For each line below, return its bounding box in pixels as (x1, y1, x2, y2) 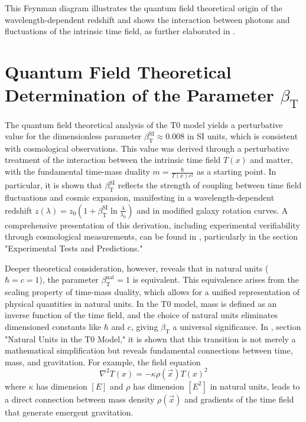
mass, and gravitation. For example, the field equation (5, 355, 201, 368)
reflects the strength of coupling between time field (118, 179, 302, 191)
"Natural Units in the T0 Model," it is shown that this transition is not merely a (5, 332, 296, 345)
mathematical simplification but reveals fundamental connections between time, (5, 344, 293, 356)
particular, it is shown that (5, 179, 102, 191)
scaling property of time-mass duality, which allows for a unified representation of (5, 285, 300, 297)
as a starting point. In (196, 165, 276, 178)
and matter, (250, 153, 293, 166)
